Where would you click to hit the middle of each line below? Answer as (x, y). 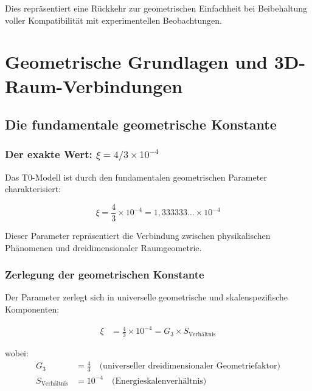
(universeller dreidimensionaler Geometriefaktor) (190, 366)
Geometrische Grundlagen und (136, 62)
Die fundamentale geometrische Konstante (141, 124)
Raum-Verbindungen (94, 85)
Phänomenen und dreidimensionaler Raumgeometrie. (103, 247)
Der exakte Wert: (49, 154)
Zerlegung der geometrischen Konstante (105, 275)
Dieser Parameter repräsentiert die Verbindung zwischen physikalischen (138, 236)
